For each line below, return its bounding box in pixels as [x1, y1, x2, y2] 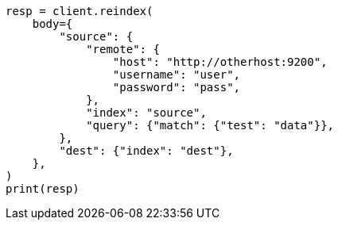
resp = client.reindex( [6, 5, 153, 17]
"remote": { [86, 43, 160, 56]
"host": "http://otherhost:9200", [112, 56, 328, 68]
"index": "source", [86, 106, 207, 119]
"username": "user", [112, 68, 241, 81]
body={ [32, 17, 73, 30]
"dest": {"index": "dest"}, [59, 144, 234, 157]
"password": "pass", [112, 81, 241, 94]
